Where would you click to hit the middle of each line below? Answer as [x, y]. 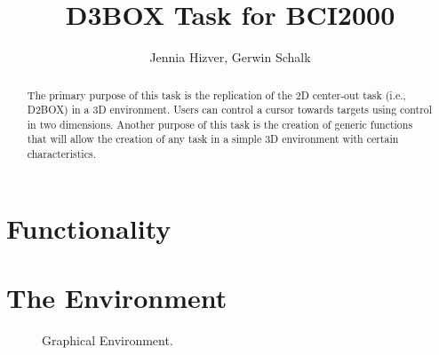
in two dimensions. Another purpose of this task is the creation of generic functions [220, 124]
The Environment [117, 298]
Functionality [89, 228]
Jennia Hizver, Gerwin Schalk [230, 57]
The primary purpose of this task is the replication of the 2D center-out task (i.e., [216, 95]
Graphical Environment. [108, 340]
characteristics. [61, 154]
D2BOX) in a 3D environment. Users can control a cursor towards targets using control [230, 110]
